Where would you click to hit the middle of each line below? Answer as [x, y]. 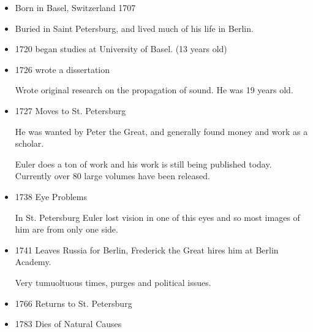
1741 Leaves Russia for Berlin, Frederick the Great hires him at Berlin [147, 249]
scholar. [29, 143]
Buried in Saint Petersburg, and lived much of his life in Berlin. [134, 28]
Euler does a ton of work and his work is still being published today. [143, 164]
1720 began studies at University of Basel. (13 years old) [121, 49]
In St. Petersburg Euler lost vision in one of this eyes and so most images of [157, 217]
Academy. [33, 262]
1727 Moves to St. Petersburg [70, 110]
